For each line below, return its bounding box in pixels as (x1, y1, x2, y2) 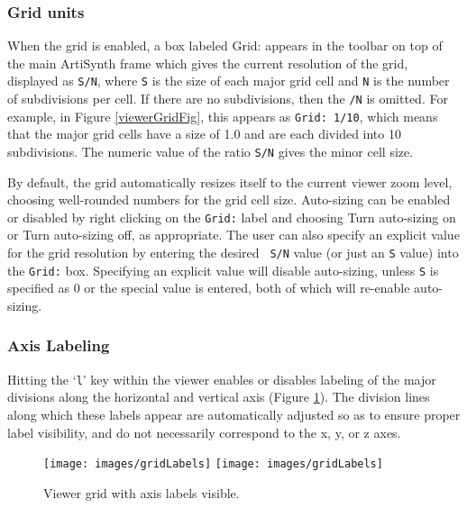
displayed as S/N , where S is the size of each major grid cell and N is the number (7, 71, 450, 90)
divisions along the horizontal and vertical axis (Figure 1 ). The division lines (7, 387, 430, 406)
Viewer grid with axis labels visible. (43, 483, 240, 502)
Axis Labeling (7, 334, 110, 357)
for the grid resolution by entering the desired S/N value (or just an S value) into (7, 243, 459, 262)
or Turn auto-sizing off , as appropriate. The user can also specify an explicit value (7, 225, 460, 244)
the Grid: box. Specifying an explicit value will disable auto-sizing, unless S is (7, 260, 439, 279)
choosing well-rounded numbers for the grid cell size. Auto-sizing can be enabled (7, 190, 451, 209)
